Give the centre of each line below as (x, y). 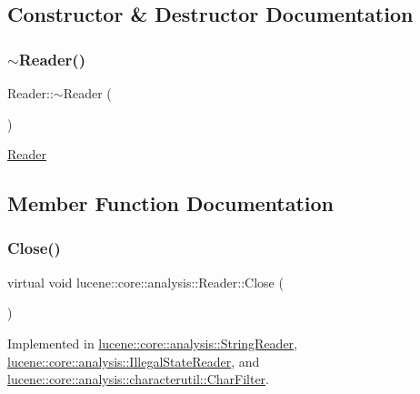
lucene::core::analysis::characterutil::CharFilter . (138, 379)
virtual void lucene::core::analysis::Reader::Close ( (145, 282)
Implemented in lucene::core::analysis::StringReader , (153, 343)
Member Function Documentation (171, 203)
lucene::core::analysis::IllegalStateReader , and (134, 361)
